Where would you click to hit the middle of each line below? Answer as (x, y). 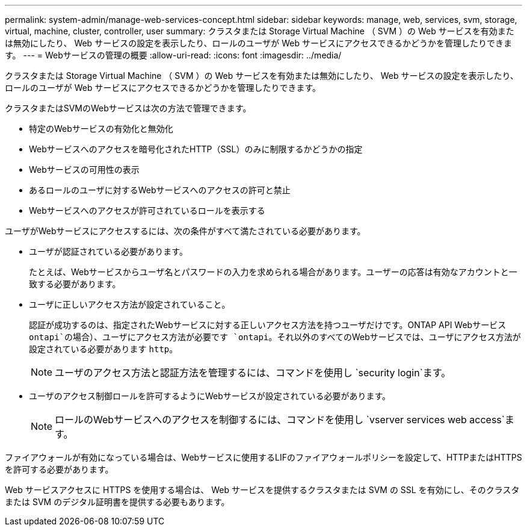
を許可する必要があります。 (59, 469)
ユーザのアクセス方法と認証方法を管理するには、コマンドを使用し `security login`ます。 (253, 373)
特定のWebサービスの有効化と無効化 (101, 129)
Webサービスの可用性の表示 (84, 169)
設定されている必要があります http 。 (103, 349)
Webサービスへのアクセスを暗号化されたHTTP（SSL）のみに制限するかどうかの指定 (196, 149)
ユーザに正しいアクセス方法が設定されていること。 (130, 304)
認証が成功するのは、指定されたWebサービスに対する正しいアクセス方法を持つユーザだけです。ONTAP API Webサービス (268, 325)
